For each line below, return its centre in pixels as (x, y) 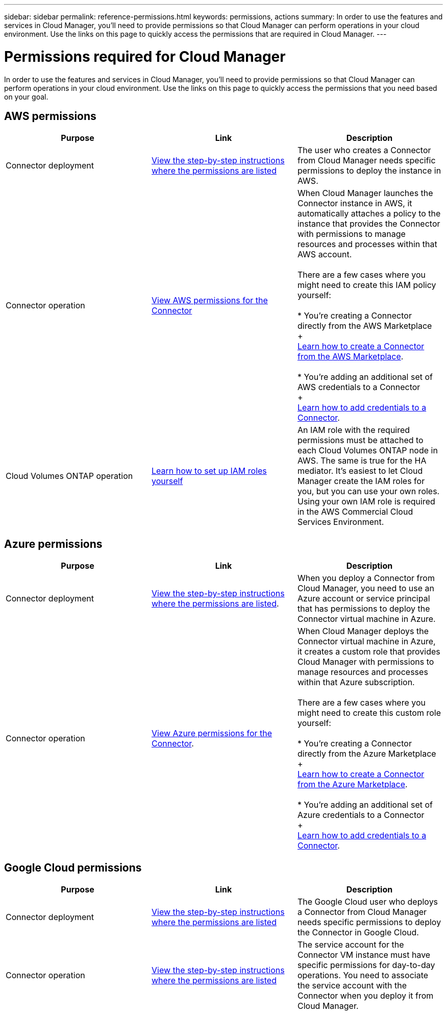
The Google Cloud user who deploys (368, 902)
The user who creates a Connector (364, 150)
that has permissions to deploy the (364, 609)
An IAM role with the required (354, 430)
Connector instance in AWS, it (355, 203)
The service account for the (351, 945)
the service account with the (352, 986)
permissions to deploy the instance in (369, 171)
